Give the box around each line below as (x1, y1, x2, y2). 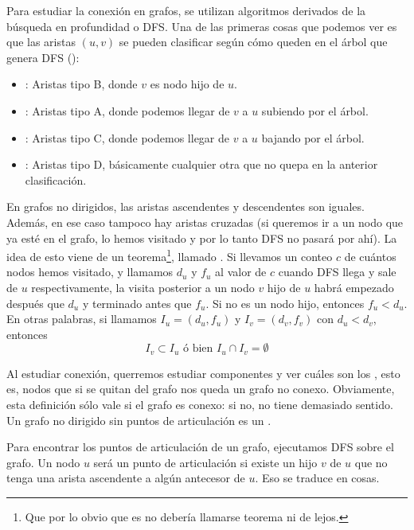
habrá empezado (314, 279, 394, 295)
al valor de (215, 263, 267, 280)
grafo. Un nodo (6, 454, 80, 470)
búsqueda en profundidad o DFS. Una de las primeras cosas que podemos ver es (6, 18, 397, 34)
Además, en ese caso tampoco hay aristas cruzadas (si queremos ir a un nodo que (6, 213, 404, 230)
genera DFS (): (6, 49, 80, 65)
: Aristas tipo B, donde (25, 76, 138, 92)
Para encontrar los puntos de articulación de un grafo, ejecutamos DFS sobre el (6, 438, 394, 455)
